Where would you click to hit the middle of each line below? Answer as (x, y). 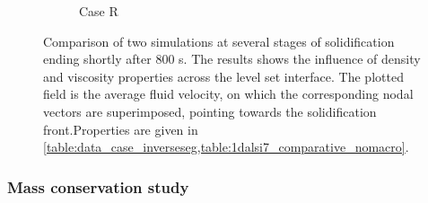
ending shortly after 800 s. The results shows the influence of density (232, 59)
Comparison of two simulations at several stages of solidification (219, 41)
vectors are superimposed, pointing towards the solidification (210, 111)
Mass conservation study (98, 186)
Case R (99, 11)
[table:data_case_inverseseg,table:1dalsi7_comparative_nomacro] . (226, 147)
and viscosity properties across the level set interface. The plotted (223, 76)
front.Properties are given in (121, 129)
